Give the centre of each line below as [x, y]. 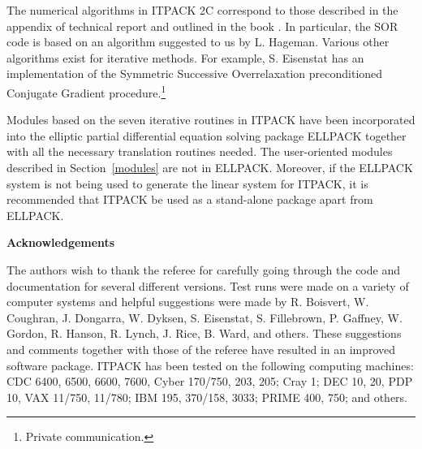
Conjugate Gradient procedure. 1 [86, 91]
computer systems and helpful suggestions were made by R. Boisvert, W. [188, 302]
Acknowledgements [61, 242]
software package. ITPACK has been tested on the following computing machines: [210, 365]
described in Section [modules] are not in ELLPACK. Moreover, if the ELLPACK [210, 167]
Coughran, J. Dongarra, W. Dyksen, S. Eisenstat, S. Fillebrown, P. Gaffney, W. [205, 317]
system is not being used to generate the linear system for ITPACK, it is [187, 183]
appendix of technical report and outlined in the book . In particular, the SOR [202, 26]
